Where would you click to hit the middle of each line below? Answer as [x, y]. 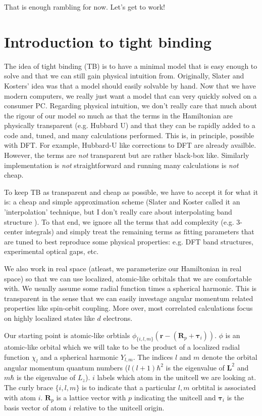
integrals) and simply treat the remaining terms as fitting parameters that [140, 232]
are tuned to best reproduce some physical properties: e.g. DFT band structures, [129, 241]
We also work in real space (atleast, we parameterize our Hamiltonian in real [123, 268]
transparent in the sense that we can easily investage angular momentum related [129, 298]
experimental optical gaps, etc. [51, 251]
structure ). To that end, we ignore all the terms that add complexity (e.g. [119, 221]
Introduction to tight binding [108, 41]
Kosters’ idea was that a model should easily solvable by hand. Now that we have [130, 85]
